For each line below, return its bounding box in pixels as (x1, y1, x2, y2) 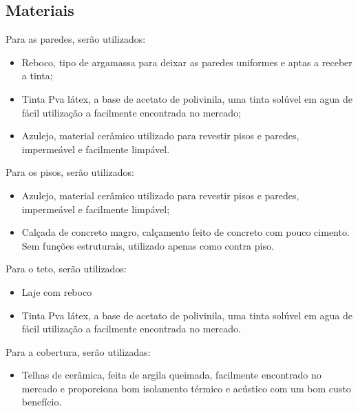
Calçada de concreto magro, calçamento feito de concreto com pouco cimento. (21, 225, 350, 239)
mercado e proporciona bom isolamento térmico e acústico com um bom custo (21, 381, 351, 395)
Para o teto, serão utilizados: (6, 261, 127, 276)
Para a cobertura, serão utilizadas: (6, 344, 151, 359)
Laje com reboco (21, 284, 92, 299)
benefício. (21, 394, 62, 409)
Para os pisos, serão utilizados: (6, 165, 134, 179)
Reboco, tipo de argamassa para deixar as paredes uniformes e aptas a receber (21, 54, 352, 69)
